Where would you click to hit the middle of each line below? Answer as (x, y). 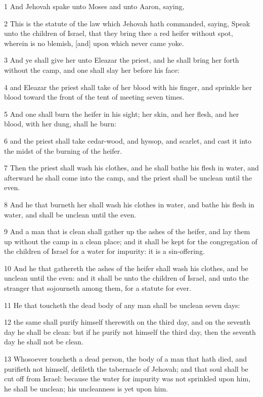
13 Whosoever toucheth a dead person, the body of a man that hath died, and (126, 359)
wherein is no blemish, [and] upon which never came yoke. (94, 43)
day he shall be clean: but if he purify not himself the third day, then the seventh (130, 332)
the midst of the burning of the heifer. (63, 150)
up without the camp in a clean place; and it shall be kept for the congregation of (131, 241)
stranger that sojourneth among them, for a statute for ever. (98, 288)
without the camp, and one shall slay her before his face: (92, 70)
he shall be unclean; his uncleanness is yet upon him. (86, 388)
